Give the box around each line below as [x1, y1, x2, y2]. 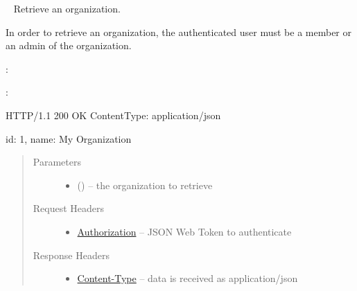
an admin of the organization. [6, 38, 132, 53]
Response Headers [33, 247, 110, 262]
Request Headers [33, 201, 105, 215]
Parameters [33, 155, 81, 169]
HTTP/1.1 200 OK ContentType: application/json [6, 107, 221, 122]
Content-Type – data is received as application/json [77, 271, 298, 285]
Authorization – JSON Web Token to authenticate [77, 224, 292, 238]
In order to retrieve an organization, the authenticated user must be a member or [6, 24, 351, 39]
